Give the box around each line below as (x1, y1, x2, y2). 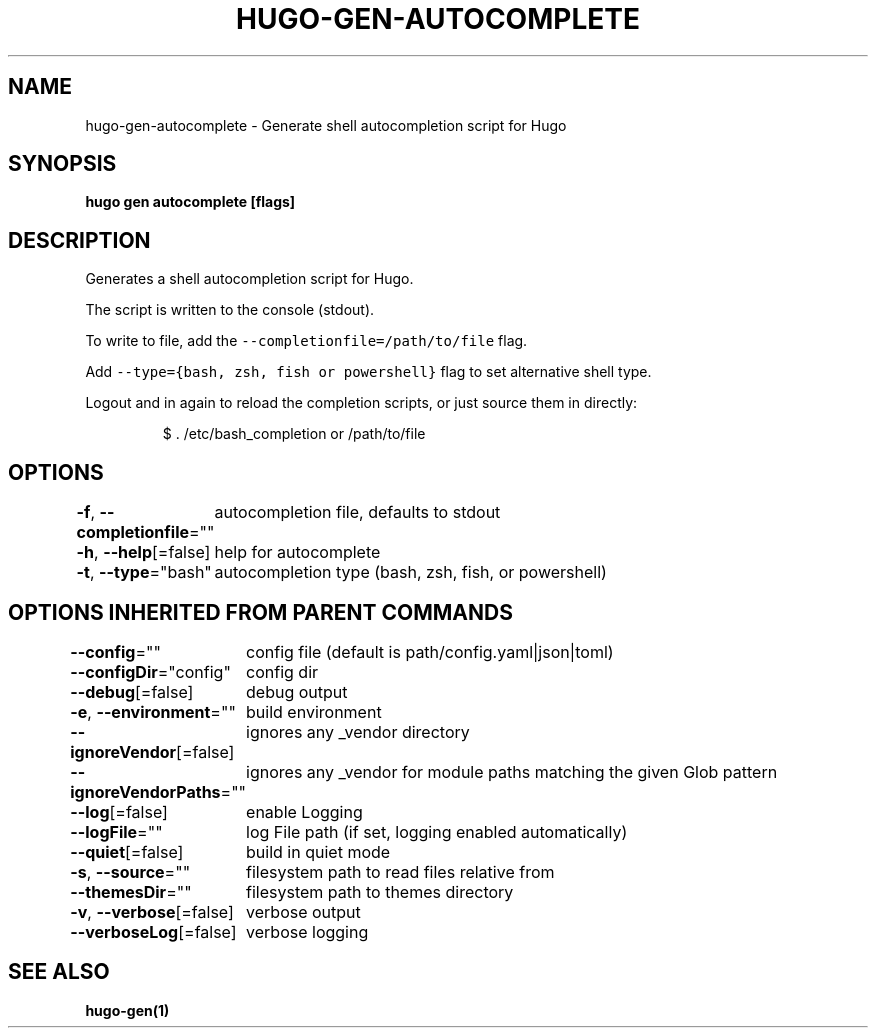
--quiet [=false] (70, 841, 184, 862)
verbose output (246, 901, 361, 922)
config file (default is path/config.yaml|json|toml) (246, 641, 614, 662)
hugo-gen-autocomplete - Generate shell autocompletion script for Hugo (85, 116, 567, 134)
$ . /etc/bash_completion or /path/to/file (162, 425, 426, 443)
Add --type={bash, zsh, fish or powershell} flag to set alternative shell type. (85, 363, 652, 381)
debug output (246, 681, 348, 702)
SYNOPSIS (8, 151, 117, 177)
